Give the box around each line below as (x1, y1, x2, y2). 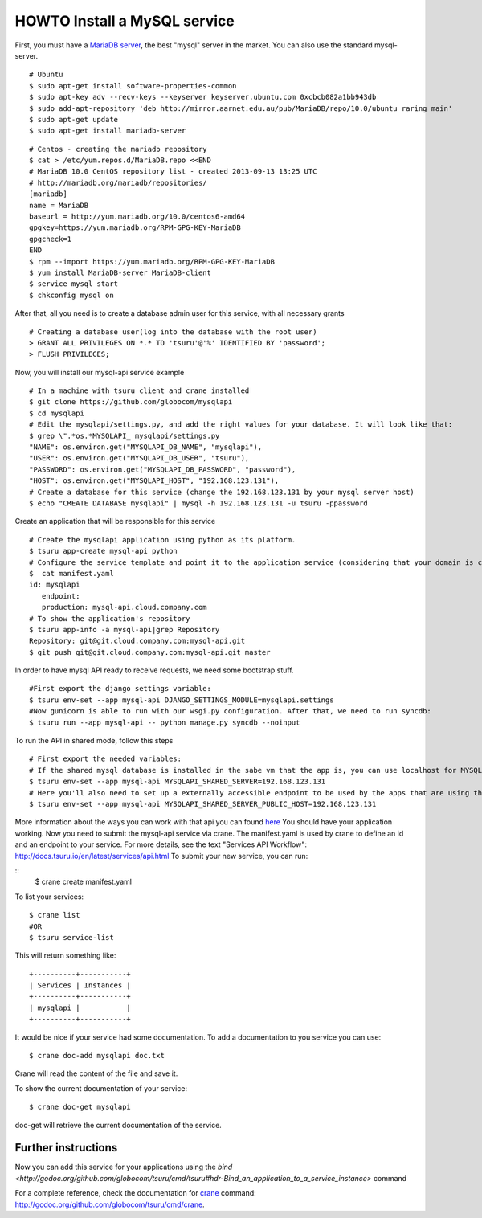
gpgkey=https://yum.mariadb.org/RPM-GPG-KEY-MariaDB (29, 223, 241, 232)
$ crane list (29, 910, 80, 920)
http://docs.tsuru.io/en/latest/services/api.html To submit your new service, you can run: (14, 851, 308, 860)
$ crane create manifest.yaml (35, 877, 133, 887)
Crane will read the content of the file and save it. (14, 1069, 178, 1078)
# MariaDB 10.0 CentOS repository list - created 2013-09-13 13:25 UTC (29, 167, 317, 176)
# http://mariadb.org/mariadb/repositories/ (29, 178, 208, 187)
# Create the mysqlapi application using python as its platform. (29, 535, 296, 544)
